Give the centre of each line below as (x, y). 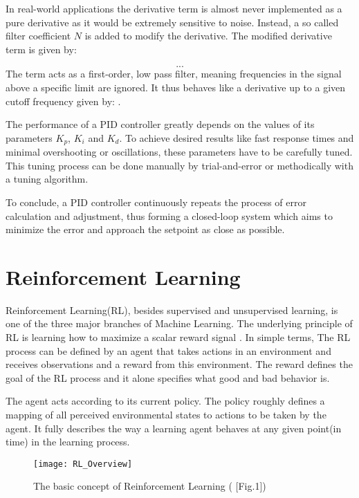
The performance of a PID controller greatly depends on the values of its (160, 124)
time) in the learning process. (68, 442)
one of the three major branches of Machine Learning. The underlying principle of (179, 323)
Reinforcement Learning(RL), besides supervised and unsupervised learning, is (172, 310)
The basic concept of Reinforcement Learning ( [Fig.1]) (150, 486)
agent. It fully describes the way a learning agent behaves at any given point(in (174, 428)
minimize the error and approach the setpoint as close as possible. (145, 229)
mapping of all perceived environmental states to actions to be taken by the (166, 415)
